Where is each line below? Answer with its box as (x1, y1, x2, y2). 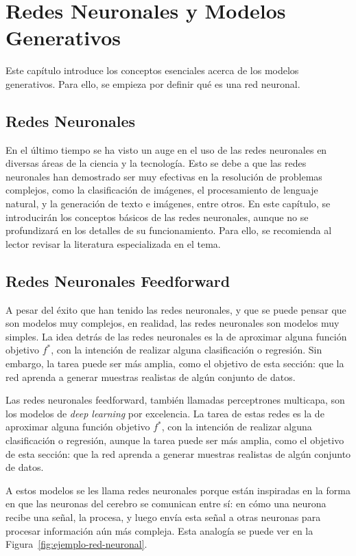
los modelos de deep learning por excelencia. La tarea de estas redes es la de (5, 406, 324, 420)
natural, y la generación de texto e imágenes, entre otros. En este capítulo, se (5, 196, 331, 211)
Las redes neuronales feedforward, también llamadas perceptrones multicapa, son (5, 393, 345, 407)
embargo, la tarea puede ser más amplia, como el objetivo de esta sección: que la (5, 356, 344, 371)
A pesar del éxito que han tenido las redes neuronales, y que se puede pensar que (5, 302, 346, 316)
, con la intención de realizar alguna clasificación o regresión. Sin (51, 343, 322, 357)
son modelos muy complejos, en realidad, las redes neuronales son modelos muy (5, 316, 340, 330)
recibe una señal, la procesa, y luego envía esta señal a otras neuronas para (5, 509, 321, 524)
